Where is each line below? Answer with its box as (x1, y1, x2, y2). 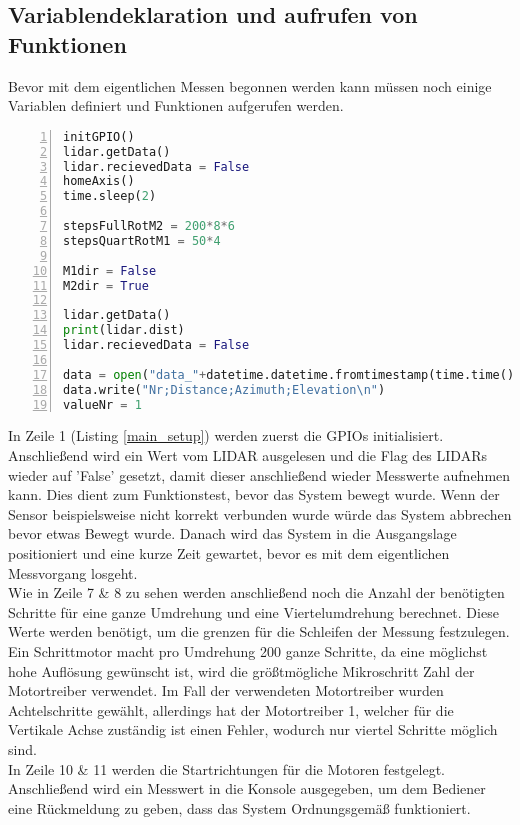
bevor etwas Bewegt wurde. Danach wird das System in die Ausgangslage (8, 523, 457, 544)
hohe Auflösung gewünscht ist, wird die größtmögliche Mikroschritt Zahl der (8, 660, 475, 681)
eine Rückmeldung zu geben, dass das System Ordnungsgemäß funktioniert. (8, 797, 471, 818)
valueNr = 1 (63, 397, 142, 412)
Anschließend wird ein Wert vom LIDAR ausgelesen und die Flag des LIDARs (8, 445, 487, 465)
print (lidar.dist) (63, 323, 185, 338)
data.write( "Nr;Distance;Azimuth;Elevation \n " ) (63, 382, 386, 397)
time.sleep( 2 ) (63, 189, 157, 204)
